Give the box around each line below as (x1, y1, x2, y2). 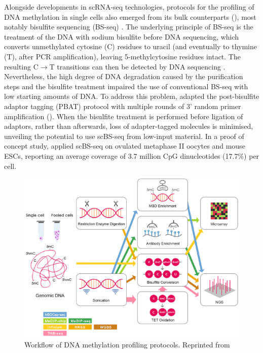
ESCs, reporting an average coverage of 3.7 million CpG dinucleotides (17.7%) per (4, 150, 259, 161)
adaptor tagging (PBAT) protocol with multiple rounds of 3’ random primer (4, 100, 241, 111)
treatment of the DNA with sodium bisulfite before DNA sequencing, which (4, 31, 239, 42)
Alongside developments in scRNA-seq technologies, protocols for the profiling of (4, 2, 254, 12)
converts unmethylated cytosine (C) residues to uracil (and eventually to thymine (4, 41, 257, 52)
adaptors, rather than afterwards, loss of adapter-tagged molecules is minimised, (4, 121, 253, 131)
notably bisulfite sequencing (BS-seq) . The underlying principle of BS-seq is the (4, 21, 253, 32)
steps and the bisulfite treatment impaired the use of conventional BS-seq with (4, 81, 248, 91)
